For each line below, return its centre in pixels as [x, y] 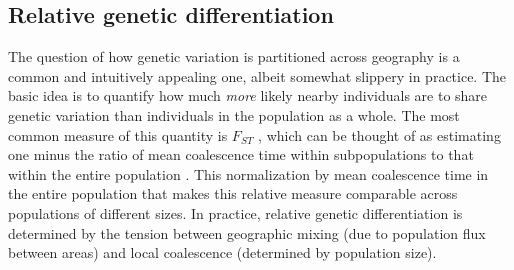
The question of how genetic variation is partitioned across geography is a [234, 56]
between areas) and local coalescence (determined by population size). [222, 252]
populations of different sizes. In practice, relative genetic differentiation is [235, 212]
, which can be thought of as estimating [379, 134]
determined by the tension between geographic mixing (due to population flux [247, 232]
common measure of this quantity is [118, 134]
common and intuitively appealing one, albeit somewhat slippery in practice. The [257, 75]
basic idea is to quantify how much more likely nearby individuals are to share [248, 95]
